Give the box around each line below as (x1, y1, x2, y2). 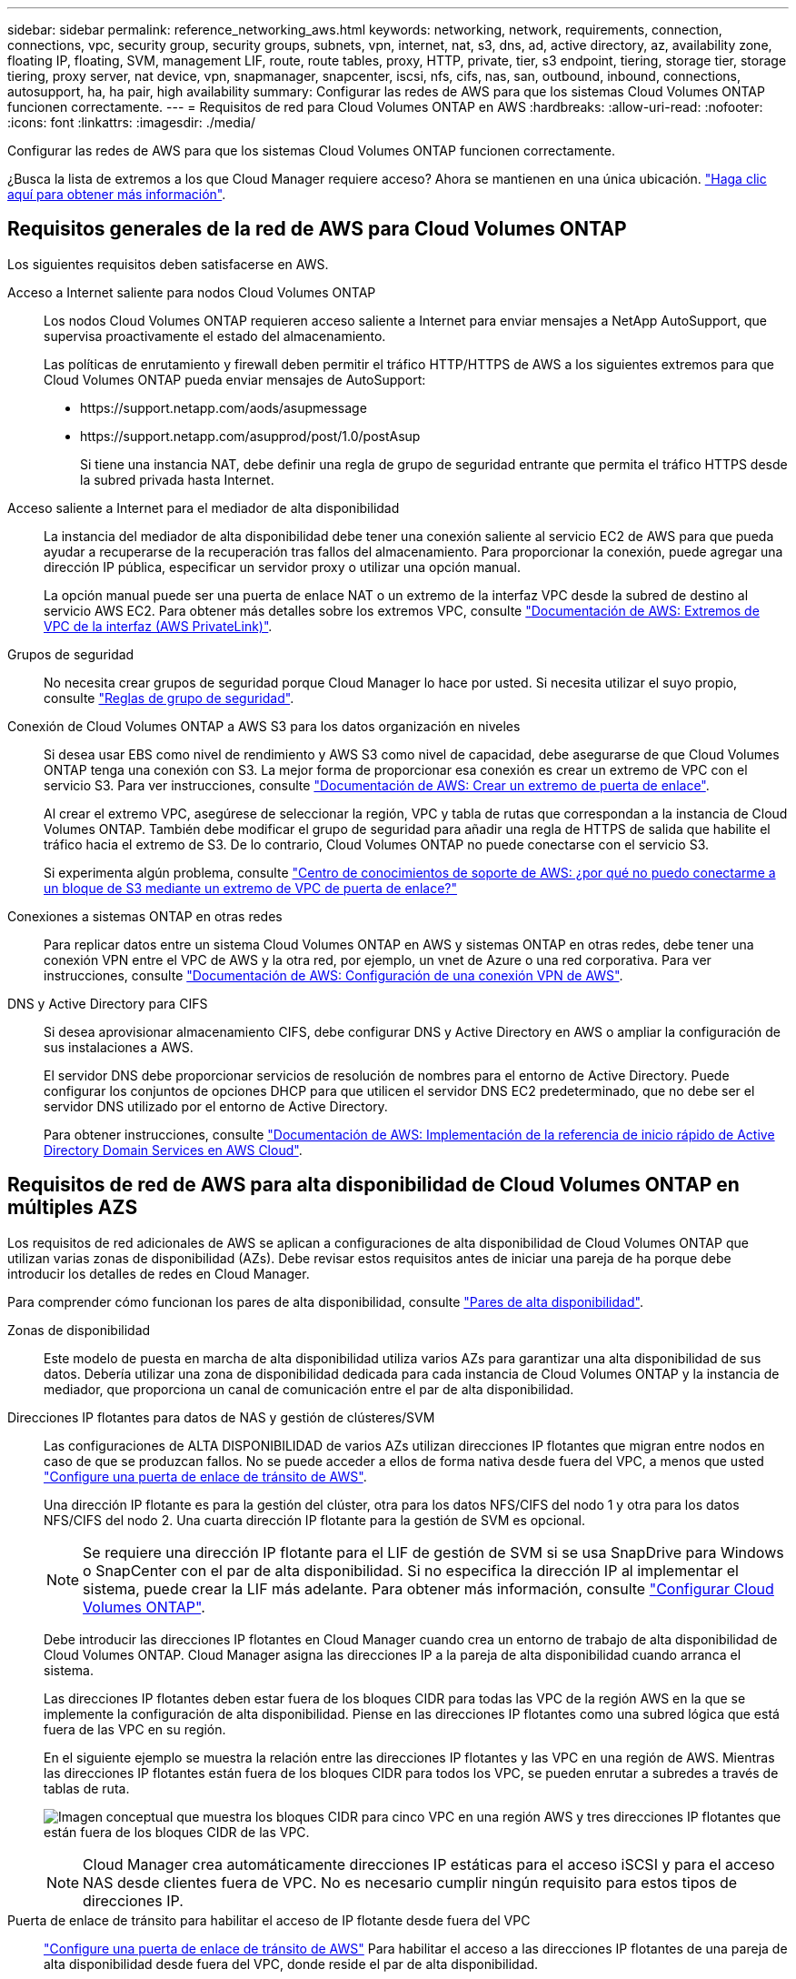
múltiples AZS (7, 1196, 138, 1220)
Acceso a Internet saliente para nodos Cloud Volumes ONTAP (7, 284, 376, 300)
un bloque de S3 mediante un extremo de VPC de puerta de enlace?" (44, 879, 457, 896)
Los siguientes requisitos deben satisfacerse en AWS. (7, 256, 329, 272)
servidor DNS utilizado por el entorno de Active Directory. (44, 1098, 388, 1114)
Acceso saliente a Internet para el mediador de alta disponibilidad (7, 499, 400, 516)
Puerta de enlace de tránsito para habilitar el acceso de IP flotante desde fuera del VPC (7, 1912, 531, 1928)
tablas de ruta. (44, 1780, 130, 1796)
